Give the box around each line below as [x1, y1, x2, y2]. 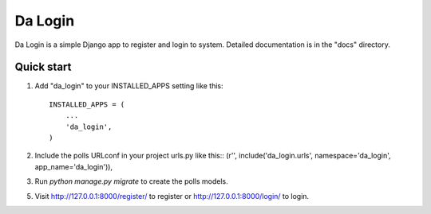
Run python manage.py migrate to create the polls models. [34, 177, 228, 186]
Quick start [14, 60, 72, 74]
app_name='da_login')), [34, 161, 113, 171]
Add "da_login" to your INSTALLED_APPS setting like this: [34, 81, 223, 91]
